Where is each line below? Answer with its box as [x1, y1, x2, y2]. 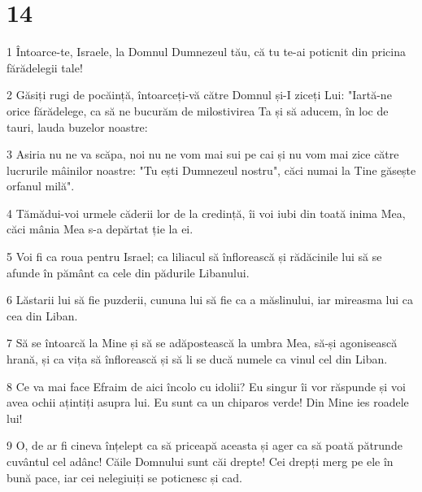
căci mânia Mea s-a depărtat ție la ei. [7, 220, 194, 237]
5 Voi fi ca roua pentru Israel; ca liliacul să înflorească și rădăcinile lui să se [7, 248, 382, 265]
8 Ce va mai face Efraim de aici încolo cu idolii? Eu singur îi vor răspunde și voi [7, 377, 406, 394]
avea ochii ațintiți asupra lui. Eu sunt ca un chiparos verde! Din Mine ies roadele [7, 394, 409, 411]
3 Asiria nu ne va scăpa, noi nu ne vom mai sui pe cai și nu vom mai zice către [7, 146, 399, 163]
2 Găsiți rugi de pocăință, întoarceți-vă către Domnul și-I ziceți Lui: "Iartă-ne [7, 86, 392, 103]
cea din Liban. [7, 307, 78, 324]
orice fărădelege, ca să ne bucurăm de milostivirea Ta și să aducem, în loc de [7, 102, 389, 119]
